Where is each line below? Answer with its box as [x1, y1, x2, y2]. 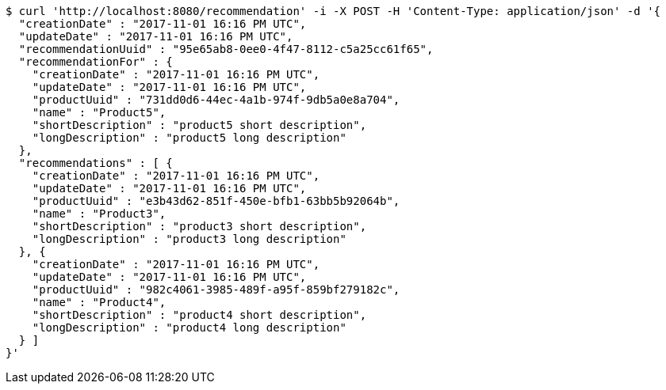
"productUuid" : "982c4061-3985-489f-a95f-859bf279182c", [32, 283, 400, 296]
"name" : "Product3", [32, 207, 166, 220]
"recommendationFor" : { [18, 55, 173, 68]
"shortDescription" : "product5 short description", [32, 119, 367, 131]
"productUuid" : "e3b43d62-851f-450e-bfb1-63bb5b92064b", [32, 195, 400, 207]
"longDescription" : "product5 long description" [32, 131, 346, 144]
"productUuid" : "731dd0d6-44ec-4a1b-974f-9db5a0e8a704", [32, 93, 400, 106]
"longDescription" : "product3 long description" [32, 233, 346, 245]
